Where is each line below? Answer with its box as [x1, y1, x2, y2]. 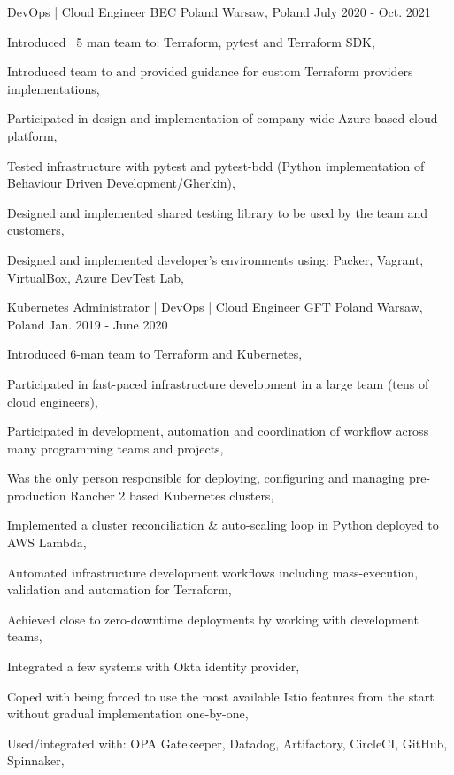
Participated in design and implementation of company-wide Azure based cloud [7, 109, 438, 128]
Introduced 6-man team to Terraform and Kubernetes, [7, 345, 303, 363]
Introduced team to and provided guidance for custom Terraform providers [7, 62, 413, 81]
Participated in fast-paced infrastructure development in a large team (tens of [7, 374, 429, 392]
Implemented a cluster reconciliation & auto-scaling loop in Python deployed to [7, 515, 439, 534]
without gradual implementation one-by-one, [7, 704, 249, 723]
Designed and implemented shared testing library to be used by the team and [7, 203, 428, 221]
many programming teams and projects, [7, 438, 224, 457]
